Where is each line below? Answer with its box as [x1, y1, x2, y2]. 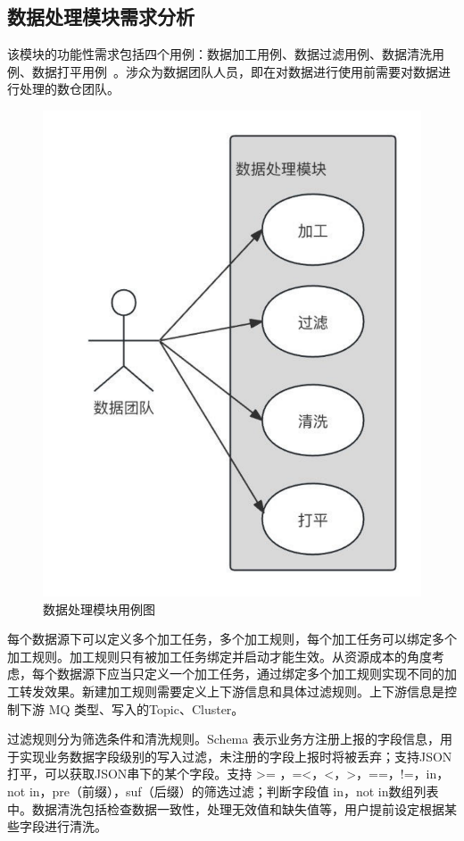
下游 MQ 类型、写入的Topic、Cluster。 [19, 699, 244, 718]
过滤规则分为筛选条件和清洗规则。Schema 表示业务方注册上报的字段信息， [7, 729, 440, 748]
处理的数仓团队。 [19, 79, 120, 98]
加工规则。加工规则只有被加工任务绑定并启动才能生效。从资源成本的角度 [7, 646, 432, 665]
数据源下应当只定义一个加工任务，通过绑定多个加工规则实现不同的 [56, 664, 444, 683]
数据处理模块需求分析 [7, 3, 195, 30]
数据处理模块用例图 [43, 599, 155, 618]
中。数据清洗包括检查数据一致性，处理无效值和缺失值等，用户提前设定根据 [7, 799, 444, 818]
